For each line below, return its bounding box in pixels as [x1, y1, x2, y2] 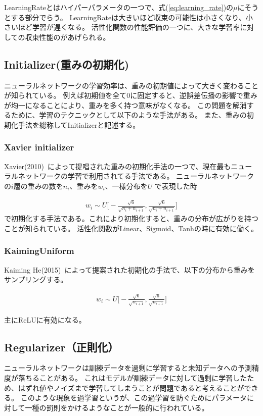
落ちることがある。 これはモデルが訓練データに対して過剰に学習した [18, 372, 247, 383]
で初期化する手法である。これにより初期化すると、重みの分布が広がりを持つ [4, 213, 259, 224]
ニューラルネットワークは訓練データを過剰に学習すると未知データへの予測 [4, 362, 252, 373]
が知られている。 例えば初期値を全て [4, 90, 127, 100]
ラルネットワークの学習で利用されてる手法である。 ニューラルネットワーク [4, 171, 254, 181]
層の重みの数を [13, 180, 63, 191]
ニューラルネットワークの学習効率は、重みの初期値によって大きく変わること [4, 80, 258, 90]
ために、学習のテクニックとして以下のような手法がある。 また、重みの [11, 110, 247, 120]
